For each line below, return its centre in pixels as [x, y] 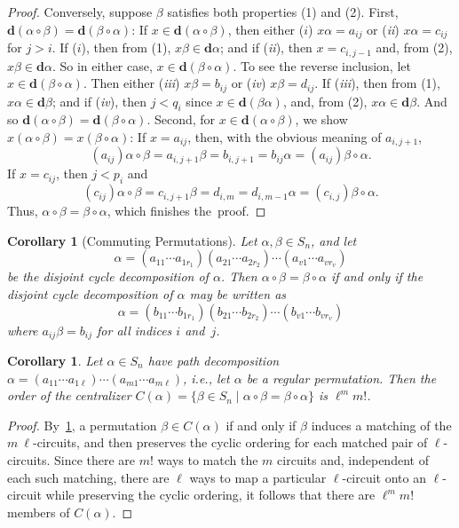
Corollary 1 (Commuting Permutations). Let [132, 240]
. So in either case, [102, 65]
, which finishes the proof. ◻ [186, 211]
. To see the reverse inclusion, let [322, 65]
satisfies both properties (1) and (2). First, [283, 12]
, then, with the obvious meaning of [285, 136]
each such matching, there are [88, 477]
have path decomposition [214, 361]
